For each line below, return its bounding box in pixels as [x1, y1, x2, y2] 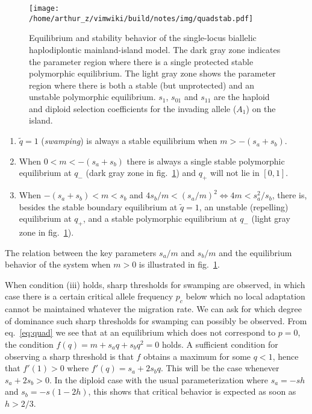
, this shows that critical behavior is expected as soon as [88, 385, 296, 398]
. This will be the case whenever [160, 362, 279, 374]
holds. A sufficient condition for [161, 337, 278, 350]
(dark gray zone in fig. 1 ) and [86, 166, 196, 179]
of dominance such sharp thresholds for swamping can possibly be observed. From [5, 314, 307, 327]
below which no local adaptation [186, 290, 305, 303]
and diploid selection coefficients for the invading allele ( [29, 102, 237, 114]
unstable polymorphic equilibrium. [29, 90, 156, 103]
